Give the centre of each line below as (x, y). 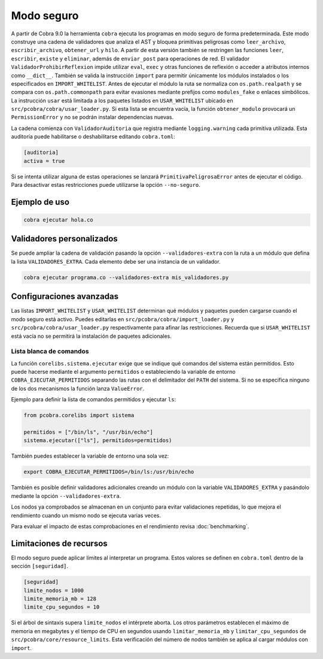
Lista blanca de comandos (50, 352)
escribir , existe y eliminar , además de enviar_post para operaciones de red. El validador (130, 58)
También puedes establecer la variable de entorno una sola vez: (90, 456)
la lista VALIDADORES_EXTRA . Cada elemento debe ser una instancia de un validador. (116, 261)
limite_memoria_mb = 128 (60, 598)
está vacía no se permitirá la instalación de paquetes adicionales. (91, 336)
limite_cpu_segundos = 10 (62, 607)
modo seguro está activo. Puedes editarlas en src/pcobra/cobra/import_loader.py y (123, 319)
